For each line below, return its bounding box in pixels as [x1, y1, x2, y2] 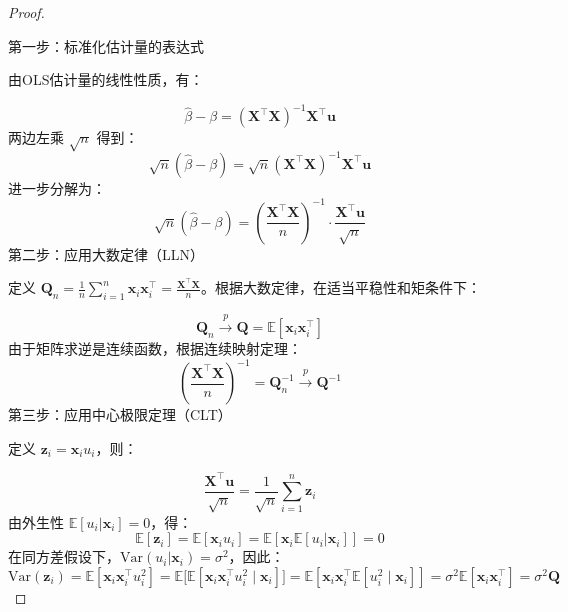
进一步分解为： [8, 177, 106, 198]
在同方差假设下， [8, 546, 120, 567]
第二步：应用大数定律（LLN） [8, 243, 204, 264]
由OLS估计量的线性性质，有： [8, 69, 204, 90]
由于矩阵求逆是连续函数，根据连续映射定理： [8, 337, 302, 358]
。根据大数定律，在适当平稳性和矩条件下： [200, 277, 481, 298]
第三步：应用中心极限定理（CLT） [8, 404, 232, 424]
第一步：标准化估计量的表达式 [8, 35, 204, 56]
